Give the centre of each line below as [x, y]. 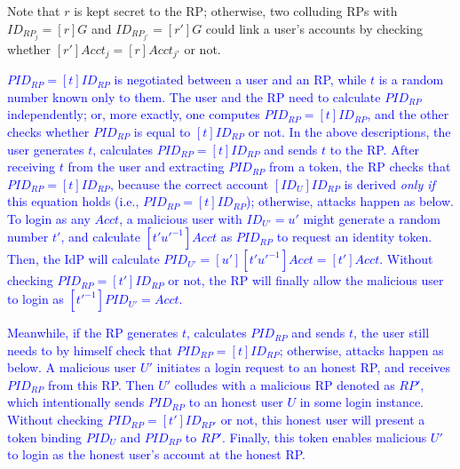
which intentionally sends [76, 402]
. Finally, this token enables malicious [324, 437]
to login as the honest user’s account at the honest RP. [157, 454]
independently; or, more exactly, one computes [134, 114]
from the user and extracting [146, 167]
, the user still [392, 333]
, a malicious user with [181, 218]
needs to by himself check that [90, 350]
